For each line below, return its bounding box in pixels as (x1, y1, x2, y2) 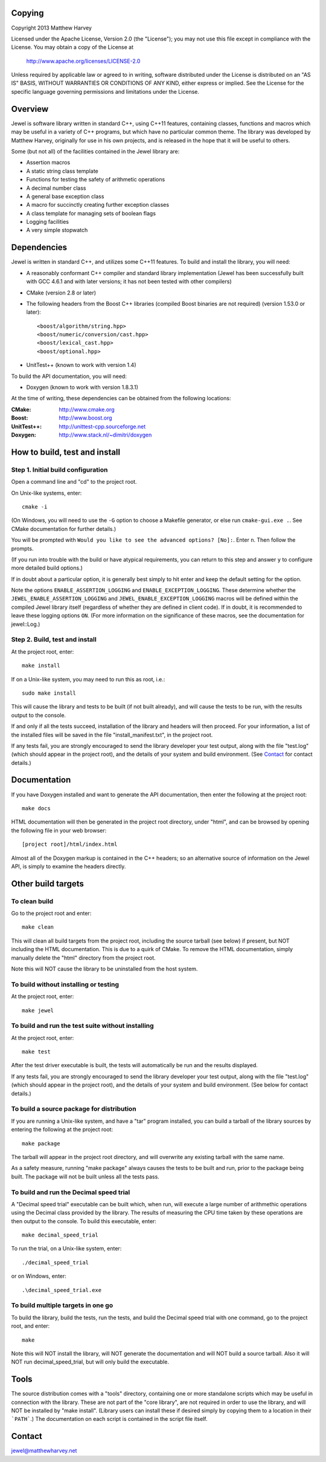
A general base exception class (26, 192, 104, 200)
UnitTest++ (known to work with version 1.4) (26, 362, 136, 369)
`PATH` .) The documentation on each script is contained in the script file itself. (11, 1415, 208, 1423)
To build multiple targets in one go (11, 1301, 113, 1310)
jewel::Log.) (11, 620, 40, 628)
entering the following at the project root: (11, 1126, 113, 1133)
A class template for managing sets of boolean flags (26, 209, 156, 217)
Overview (11, 103, 49, 114)
